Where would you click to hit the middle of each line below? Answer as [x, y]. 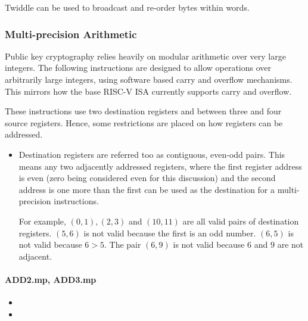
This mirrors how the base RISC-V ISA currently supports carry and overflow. [148, 91]
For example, [42, 221]
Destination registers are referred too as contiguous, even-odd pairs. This [152, 154]
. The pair [122, 244]
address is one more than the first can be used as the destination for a [147, 189]
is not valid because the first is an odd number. [170, 233]
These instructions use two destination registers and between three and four [143, 111]
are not [290, 244]
